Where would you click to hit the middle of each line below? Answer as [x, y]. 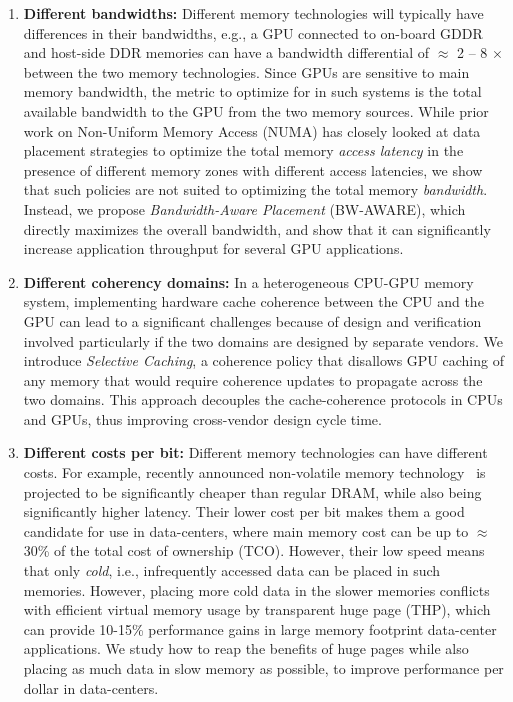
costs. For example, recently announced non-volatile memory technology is [254, 472]
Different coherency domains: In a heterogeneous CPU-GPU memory [248, 281]
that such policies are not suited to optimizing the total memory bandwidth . [255, 189]
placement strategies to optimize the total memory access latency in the [243, 150]
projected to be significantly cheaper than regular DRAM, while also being [252, 491]
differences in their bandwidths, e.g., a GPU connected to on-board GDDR [253, 32]
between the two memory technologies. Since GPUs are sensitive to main [246, 71]
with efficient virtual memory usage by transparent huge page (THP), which [257, 609]
